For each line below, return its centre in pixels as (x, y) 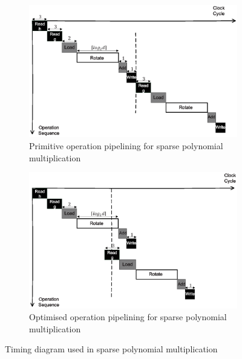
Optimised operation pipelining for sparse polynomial (128, 317)
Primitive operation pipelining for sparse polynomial (126, 145)
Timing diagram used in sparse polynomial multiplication (111, 349)
